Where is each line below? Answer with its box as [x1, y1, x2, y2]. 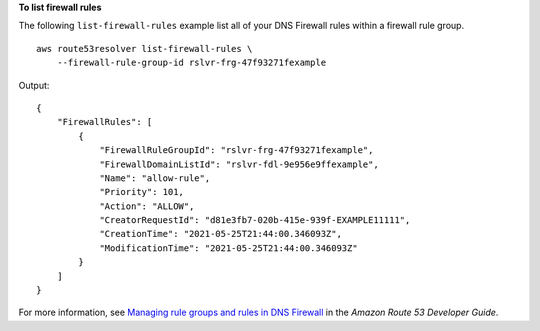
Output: [18, 79, 50, 91]
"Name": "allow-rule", [99, 172, 211, 184]
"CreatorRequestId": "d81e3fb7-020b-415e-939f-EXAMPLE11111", [99, 215, 411, 226]
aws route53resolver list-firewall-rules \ [36, 43, 253, 54]
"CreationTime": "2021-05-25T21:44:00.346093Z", [99, 228, 342, 240]
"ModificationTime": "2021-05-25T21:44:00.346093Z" [99, 242, 359, 254]
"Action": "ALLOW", [99, 200, 195, 212]
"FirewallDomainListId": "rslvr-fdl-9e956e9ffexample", [99, 158, 379, 170]
